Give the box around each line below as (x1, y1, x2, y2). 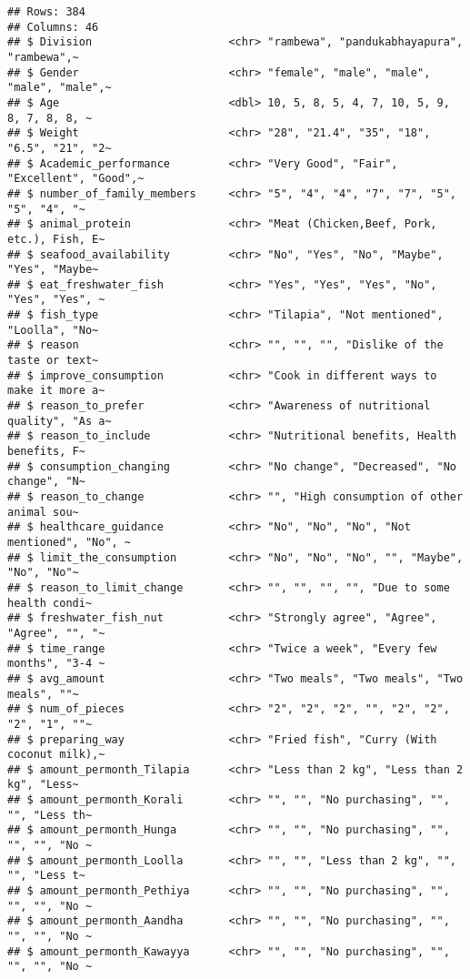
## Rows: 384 (7, 5, 85, 18)
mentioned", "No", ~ (7, 535, 132, 549)
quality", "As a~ (7, 414, 112, 428)
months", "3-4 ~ (7, 657, 105, 671)
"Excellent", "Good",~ (7, 172, 145, 186)
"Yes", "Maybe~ (7, 263, 99, 277)
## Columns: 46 (7, 20, 99, 34)
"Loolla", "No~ (7, 323, 99, 337)
